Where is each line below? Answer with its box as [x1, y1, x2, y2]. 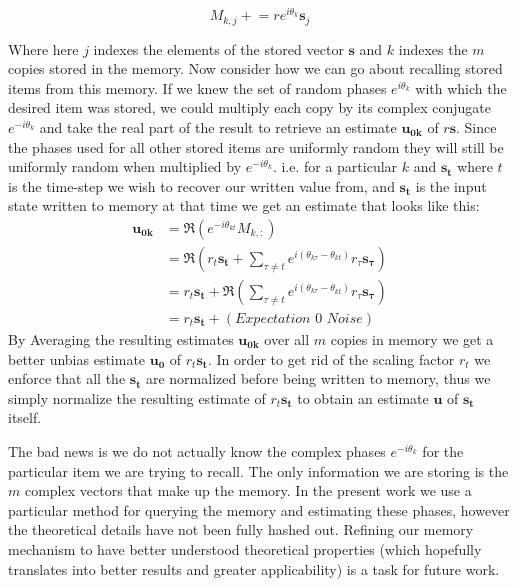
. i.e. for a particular [272, 156, 398, 177]
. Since [456, 116, 497, 137]
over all [264, 329, 310, 349]
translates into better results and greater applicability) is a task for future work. [8, 558, 500, 579]
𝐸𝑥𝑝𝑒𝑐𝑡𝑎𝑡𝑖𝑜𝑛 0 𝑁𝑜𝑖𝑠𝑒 [235, 311, 363, 326]
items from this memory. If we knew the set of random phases [8, 77, 387, 98]
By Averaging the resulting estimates [8, 329, 234, 349]
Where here [8, 38, 79, 59]
